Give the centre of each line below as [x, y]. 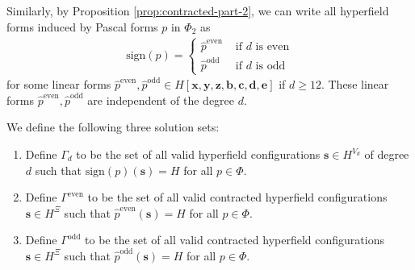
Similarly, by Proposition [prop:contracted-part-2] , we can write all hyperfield [198, 10]
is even [272, 47]
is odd [270, 66]
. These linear [355, 84]
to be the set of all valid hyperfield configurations [198, 154]
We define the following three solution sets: [113, 127]
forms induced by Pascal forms [82, 26]
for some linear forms [59, 84]
